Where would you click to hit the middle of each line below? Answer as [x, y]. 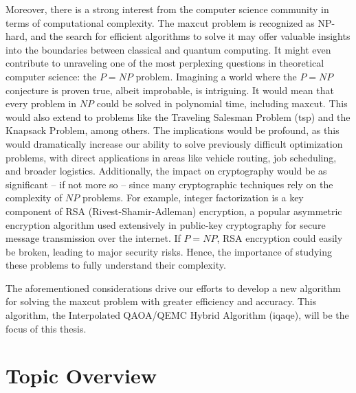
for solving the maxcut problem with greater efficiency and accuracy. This [161, 301]
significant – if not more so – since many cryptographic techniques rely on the [169, 184]
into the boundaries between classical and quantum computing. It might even [168, 49]
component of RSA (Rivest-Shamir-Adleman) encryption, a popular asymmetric [174, 211]
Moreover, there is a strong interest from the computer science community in [167, 9]
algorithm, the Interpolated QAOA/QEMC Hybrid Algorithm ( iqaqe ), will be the [177, 315]
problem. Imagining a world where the [216, 76]
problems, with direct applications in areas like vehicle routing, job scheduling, [171, 157]
